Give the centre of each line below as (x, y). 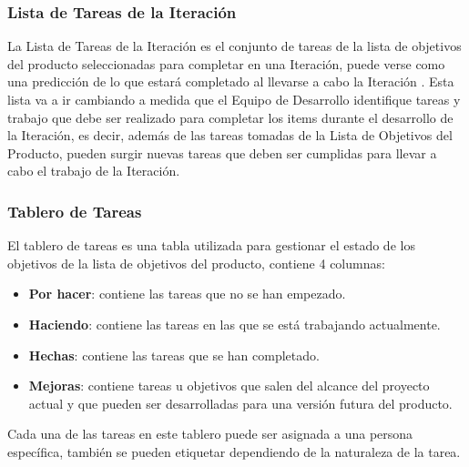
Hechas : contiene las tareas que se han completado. (174, 355)
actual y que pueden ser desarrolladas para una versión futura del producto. (240, 403)
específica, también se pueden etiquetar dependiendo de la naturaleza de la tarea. (234, 451)
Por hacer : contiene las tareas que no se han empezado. (187, 294)
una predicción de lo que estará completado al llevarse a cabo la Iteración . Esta (231, 81)
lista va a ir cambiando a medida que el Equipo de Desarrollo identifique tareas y (234, 99)
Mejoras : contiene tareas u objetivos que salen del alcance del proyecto (229, 386)
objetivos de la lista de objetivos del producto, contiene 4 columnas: (196, 263)
